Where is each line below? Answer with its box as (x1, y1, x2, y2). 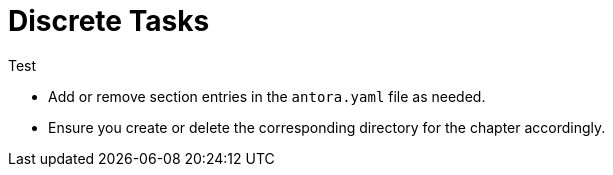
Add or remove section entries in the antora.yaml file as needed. (48, 87, 486, 105)
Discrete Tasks (8, 4, 210, 38)
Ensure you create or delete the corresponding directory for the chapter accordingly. (48, 118, 606, 136)
